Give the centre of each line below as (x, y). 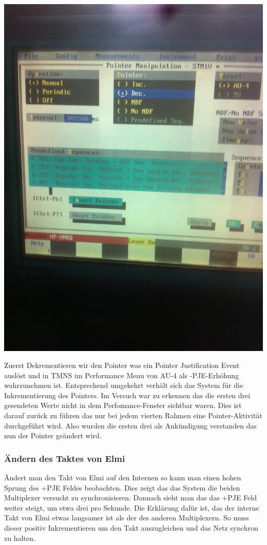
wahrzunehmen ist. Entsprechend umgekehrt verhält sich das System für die (124, 385)
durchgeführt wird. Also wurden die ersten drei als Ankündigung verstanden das (130, 425)
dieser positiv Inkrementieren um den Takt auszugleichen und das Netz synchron (131, 528)
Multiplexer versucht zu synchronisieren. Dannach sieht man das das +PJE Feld (130, 498)
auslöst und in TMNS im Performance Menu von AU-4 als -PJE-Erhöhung (122, 375)
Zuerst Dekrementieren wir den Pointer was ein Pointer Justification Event (122, 365)
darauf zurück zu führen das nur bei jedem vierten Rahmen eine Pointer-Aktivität (133, 415)
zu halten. (20, 538)
